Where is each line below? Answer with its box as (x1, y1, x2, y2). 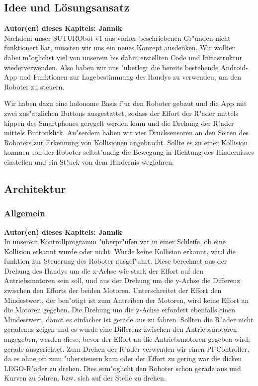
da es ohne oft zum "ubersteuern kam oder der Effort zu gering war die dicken (4, 353, 242, 364)
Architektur (4, 181, 66, 196)
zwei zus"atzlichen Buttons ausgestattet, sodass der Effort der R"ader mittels (4, 107, 239, 118)
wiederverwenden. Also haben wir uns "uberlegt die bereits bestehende (4, 62, 219, 72)
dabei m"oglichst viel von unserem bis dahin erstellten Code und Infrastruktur (4, 52, 243, 62)
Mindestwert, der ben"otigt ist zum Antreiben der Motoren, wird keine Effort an (4, 294, 249, 305)
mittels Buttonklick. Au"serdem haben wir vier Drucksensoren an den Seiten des (4, 127, 249, 138)
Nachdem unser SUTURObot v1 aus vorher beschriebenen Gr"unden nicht (4, 32, 231, 43)
